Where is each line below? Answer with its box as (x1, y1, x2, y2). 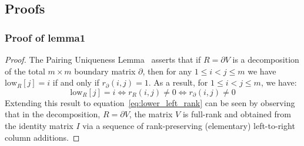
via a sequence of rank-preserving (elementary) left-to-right (82, 119, 295, 131)
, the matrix (129, 108, 173, 120)
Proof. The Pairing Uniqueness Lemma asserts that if (5, 53, 201, 65)
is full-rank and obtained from (182, 108, 292, 120)
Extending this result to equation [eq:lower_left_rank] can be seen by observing (5, 96, 295, 108)
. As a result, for (148, 76, 208, 89)
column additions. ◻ (5, 131, 80, 143)
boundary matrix (74, 64, 136, 77)
